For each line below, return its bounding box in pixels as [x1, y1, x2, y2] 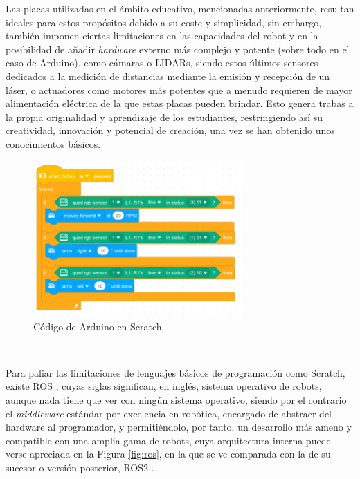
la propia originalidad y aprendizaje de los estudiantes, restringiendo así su [6, 109, 323, 124]
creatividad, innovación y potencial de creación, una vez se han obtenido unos [6, 123, 335, 138]
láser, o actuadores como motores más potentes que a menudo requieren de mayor [6, 82, 352, 97]
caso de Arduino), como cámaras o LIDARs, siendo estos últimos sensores [6, 55, 318, 70]
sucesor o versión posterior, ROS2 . [6, 460, 154, 474]
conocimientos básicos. [6, 136, 101, 151]
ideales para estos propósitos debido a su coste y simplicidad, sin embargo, [6, 15, 322, 29]
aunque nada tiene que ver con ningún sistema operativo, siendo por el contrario [6, 393, 347, 407]
